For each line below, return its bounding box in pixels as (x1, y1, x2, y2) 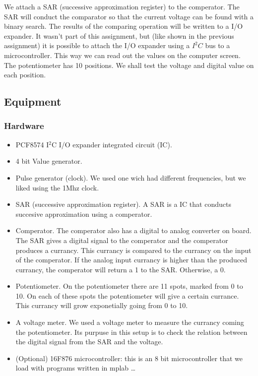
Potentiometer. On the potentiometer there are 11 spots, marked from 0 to (15, 281, 243, 291)
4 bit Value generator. (15, 156, 82, 166)
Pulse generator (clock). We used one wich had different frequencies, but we (15, 172, 246, 183)
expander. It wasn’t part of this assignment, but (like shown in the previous (4, 30, 234, 41)
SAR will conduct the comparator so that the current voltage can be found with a (4, 11, 254, 21)
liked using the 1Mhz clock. (15, 182, 99, 192)
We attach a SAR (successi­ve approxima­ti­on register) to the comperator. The (4, 1, 240, 11)
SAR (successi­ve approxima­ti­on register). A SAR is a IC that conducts (15, 199, 231, 209)
